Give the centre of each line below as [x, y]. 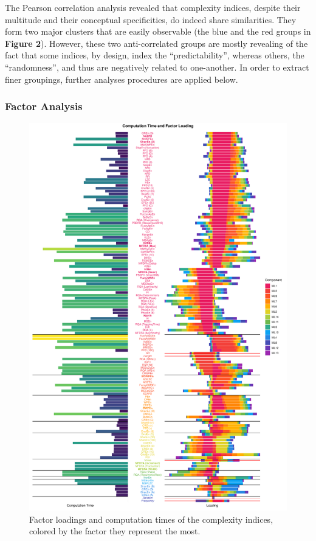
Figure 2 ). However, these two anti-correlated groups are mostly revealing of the [156, 43]
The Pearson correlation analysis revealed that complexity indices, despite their [153, 7]
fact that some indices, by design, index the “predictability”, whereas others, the [155, 55]
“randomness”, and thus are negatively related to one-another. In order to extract [157, 67]
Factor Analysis [44, 106]
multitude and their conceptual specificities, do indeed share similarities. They [151, 19]
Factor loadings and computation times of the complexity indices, [151, 519]
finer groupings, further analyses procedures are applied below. [122, 79]
